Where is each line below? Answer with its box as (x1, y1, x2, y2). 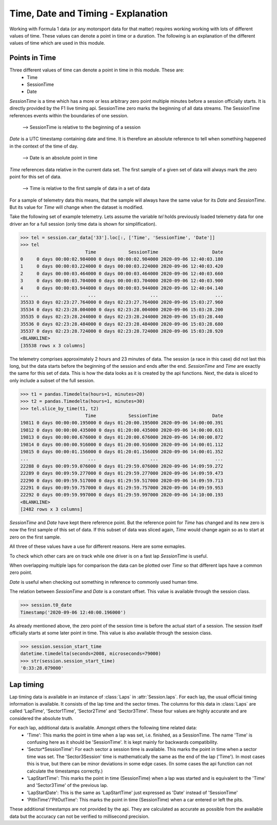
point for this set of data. (9, 173, 62, 180)
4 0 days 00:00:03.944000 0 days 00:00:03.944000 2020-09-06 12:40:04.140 (20, 285, 223, 291)
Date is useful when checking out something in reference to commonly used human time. (9, 579, 199, 585)
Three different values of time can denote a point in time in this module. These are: (9, 67, 185, 73)
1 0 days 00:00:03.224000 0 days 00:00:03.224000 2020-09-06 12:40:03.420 (20, 263, 223, 270)
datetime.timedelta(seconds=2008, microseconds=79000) (20, 651, 161, 657)
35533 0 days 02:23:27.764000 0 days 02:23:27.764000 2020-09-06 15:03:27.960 (20, 299, 223, 306)
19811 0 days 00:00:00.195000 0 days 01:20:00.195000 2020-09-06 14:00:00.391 (20, 420, 223, 426)
